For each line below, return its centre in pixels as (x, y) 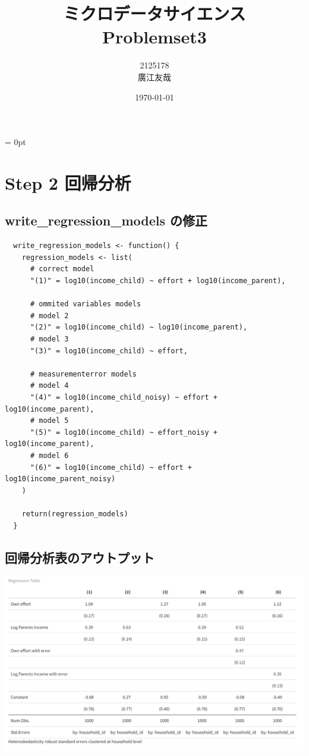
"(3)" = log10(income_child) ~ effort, (109, 351)
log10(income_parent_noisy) (60, 479)
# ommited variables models (86, 304)
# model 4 (49, 386)
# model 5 (49, 421)
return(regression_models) (75, 514)
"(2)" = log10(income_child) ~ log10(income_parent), (139, 327)
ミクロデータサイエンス (154, 13)
